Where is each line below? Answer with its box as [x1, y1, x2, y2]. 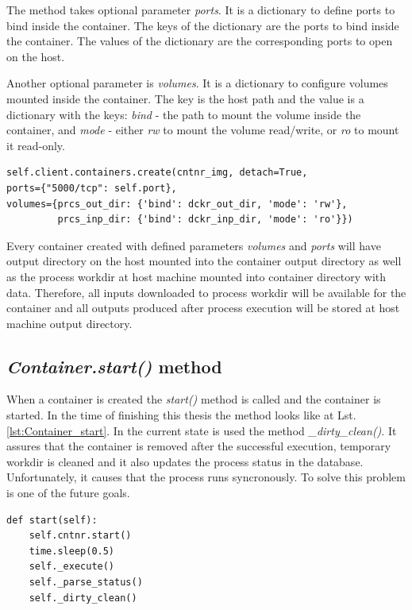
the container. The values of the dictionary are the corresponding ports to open [6, 33, 393, 49]
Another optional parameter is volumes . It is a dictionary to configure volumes [6, 75, 388, 91]
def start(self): [6, 514, 98, 526]
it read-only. [6, 137, 65, 153]
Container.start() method [6, 353, 222, 378]
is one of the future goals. [6, 485, 130, 501]
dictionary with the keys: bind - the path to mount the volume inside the [6, 106, 361, 122]
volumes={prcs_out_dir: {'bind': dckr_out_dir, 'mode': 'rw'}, [6, 198, 348, 210]
